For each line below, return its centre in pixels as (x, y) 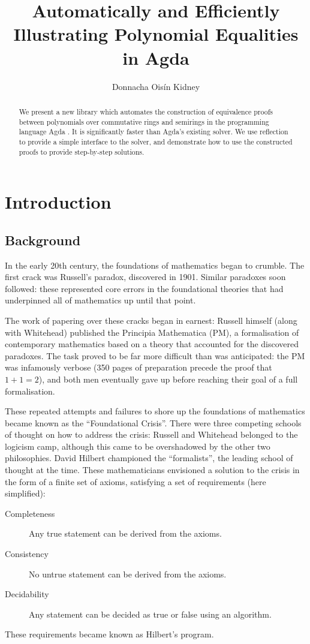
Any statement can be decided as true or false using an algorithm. (150, 614)
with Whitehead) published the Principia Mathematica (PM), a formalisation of (152, 332)
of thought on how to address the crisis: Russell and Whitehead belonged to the (151, 434)
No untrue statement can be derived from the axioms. (128, 574)
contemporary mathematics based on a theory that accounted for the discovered (152, 344)
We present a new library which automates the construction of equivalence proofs (146, 111)
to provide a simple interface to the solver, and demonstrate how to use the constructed (156, 141)
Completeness (30, 513)
